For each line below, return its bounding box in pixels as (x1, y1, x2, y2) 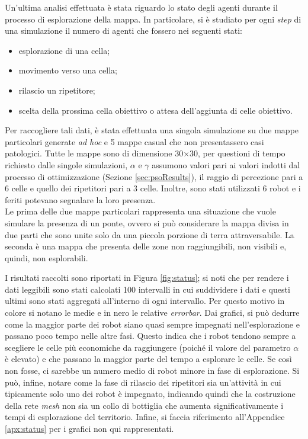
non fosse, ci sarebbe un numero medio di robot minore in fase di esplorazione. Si (5, 364, 300, 377)
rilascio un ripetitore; (18, 84, 95, 96)
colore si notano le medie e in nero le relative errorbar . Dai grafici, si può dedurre (5, 306, 300, 319)
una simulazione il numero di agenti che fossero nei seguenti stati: (5, 24, 242, 37)
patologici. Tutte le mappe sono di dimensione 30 (5, 147, 184, 159)
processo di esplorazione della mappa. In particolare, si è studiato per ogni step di (5, 12, 301, 25)
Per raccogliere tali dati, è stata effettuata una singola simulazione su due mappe (5, 124, 299, 136)
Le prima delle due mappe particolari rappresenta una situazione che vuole (5, 205, 276, 217)
